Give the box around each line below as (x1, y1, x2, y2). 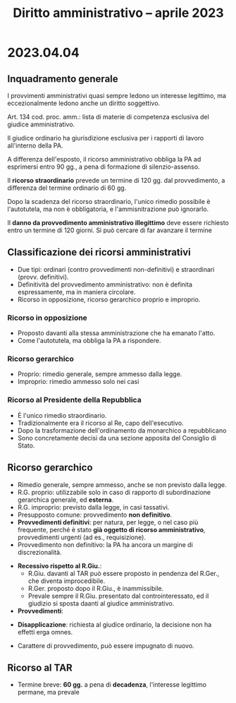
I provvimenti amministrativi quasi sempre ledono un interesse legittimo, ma (7, 92, 227, 100)
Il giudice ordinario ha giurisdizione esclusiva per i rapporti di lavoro (7, 134, 204, 142)
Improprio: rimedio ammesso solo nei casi (17, 378, 139, 386)
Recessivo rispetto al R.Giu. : (17, 561, 102, 570)
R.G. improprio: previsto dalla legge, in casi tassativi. (17, 503, 170, 511)
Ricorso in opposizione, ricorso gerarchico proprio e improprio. (17, 295, 201, 304)
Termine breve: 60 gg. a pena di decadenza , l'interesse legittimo (17, 680, 206, 689)
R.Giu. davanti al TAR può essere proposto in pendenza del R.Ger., (27, 569, 220, 577)
